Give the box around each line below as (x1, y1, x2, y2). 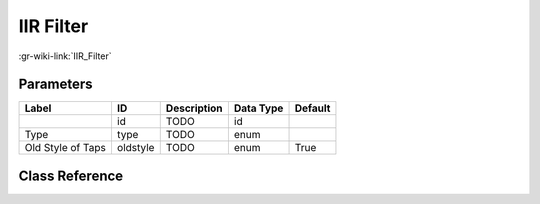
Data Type (233, 101, 284, 115)
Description (165, 101, 224, 115)
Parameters (18, 76, 93, 93)
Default (294, 101, 331, 115)
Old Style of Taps (24, 141, 107, 155)
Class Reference (18, 167, 124, 184)
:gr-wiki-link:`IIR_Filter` (18, 50, 112, 62)
